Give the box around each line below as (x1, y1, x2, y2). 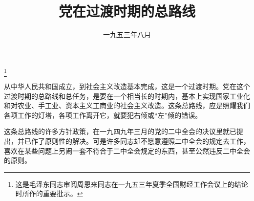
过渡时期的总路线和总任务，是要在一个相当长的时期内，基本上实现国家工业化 (4, 90, 250, 101)
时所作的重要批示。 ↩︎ (15, 188, 83, 199)
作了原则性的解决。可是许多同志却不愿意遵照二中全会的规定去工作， (31, 136, 250, 146)
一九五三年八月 (103, 29, 151, 40)
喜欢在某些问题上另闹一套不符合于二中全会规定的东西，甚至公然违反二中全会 (4, 145, 250, 156)
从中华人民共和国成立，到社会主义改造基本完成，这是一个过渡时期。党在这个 (4, 81, 250, 91)
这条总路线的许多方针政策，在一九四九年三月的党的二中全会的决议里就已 (4, 126, 236, 136)
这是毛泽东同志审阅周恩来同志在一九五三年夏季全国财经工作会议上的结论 (15, 179, 248, 189)
